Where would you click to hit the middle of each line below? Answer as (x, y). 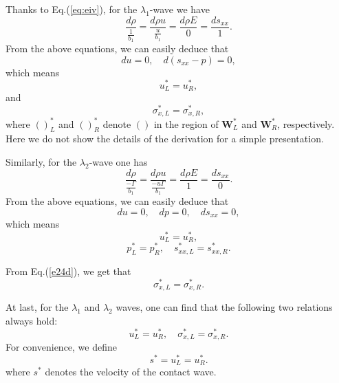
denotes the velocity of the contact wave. (131, 372)
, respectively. (306, 123)
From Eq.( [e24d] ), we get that (68, 271)
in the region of (186, 123)
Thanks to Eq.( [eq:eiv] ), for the (72, 9)
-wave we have (179, 9)
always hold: (32, 320)
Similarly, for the (41, 161)
